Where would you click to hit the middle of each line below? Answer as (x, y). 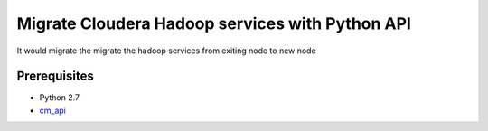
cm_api (53, 110)
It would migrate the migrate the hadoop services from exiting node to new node (166, 51)
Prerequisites (55, 76)
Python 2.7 (60, 98)
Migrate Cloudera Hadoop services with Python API (214, 23)
